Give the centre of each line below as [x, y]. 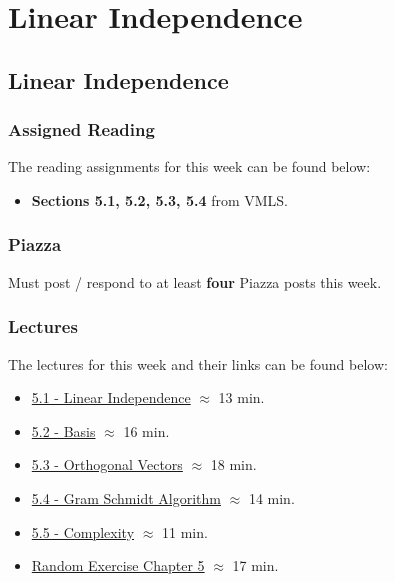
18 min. [233, 464]
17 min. [255, 565]
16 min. [146, 430]
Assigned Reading [81, 129]
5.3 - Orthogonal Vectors [107, 464]
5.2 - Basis [63, 430]
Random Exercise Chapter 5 [118, 565]
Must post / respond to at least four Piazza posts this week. [195, 281]
